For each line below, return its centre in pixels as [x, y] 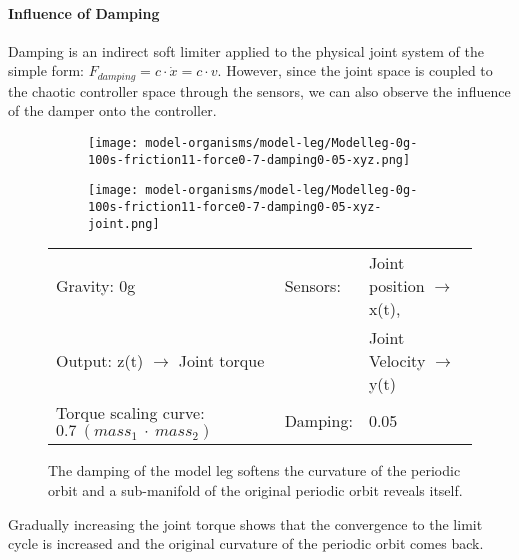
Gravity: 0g [96, 286]
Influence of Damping [84, 12]
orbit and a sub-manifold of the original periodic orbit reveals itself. [255, 489]
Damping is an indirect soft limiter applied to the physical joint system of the [246, 50]
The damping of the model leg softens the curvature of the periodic [254, 470]
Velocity [397, 361]
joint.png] [124, 223]
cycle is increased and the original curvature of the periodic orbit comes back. [246, 543]
